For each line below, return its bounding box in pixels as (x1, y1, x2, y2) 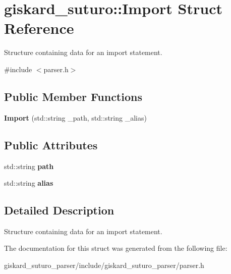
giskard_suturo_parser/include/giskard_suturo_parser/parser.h (4, 260, 204, 270)
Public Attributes (4, 137, 98, 152)
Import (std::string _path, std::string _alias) (4, 112, 147, 123)
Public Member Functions (4, 88, 142, 104)
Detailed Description (4, 202, 114, 218)
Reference (4, 18, 74, 38)
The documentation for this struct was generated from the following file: (4, 243, 227, 253)
